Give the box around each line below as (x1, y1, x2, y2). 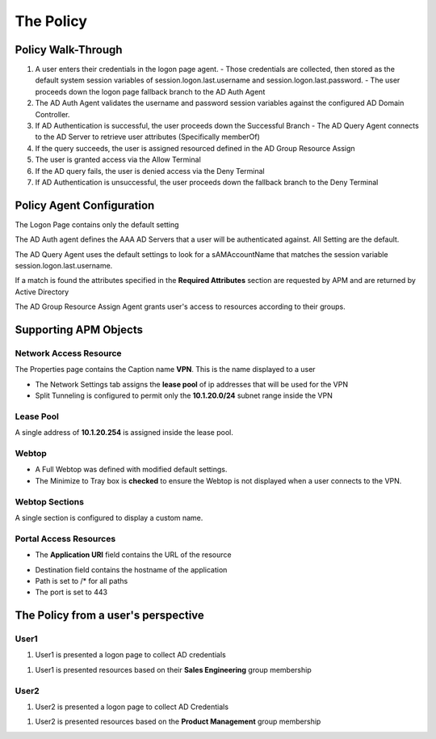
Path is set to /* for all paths (35, 576, 128, 585)
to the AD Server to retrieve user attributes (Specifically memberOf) (35, 132, 260, 141)
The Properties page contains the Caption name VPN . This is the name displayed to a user (15, 365, 316, 374)
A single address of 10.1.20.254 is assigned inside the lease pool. (15, 428, 234, 437)
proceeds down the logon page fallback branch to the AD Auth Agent (35, 87, 266, 96)
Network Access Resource (15, 348, 122, 359)
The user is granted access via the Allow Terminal (35, 154, 201, 165)
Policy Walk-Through (15, 43, 123, 57)
